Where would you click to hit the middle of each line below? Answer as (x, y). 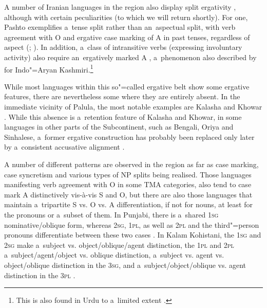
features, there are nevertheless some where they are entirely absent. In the (122, 96)
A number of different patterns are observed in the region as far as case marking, (131, 164)
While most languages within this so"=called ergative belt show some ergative (127, 86)
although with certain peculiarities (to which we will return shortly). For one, (126, 17)
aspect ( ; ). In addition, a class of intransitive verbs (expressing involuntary (123, 47)
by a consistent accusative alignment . (64, 147)
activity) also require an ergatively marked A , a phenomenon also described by (130, 57)
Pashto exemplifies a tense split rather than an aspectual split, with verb (120, 27)
